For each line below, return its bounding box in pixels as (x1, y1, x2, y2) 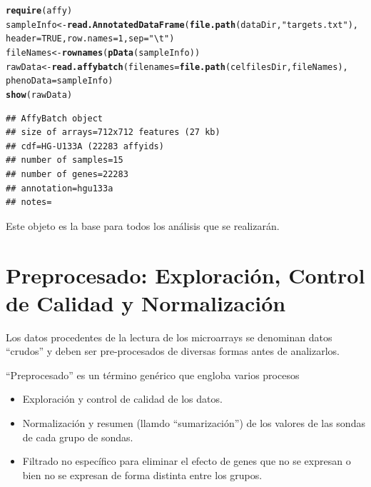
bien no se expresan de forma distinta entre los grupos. (22, 467, 263, 482)
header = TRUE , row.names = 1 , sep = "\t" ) (6, 34, 175, 44)
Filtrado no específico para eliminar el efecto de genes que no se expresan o (22, 453, 351, 468)
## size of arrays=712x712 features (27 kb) (6, 127, 220, 138)
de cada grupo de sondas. (22, 429, 133, 444)
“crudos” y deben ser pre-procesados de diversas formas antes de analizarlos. (6, 343, 340, 358)
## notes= (6, 197, 52, 208)
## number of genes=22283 (6, 169, 128, 179)
